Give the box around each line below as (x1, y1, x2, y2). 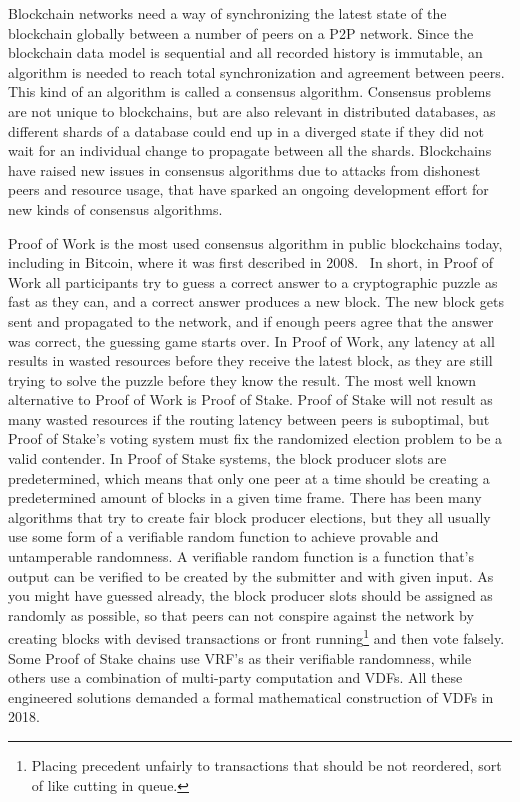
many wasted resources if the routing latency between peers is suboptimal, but (8, 408, 490, 429)
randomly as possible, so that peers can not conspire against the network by (8, 604, 474, 625)
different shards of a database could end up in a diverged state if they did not (8, 120, 485, 141)
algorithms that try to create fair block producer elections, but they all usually (8, 506, 491, 527)
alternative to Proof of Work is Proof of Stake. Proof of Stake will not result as (8, 389, 493, 410)
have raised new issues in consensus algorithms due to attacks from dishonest (8, 159, 481, 180)
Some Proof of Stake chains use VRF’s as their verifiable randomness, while (8, 647, 472, 668)
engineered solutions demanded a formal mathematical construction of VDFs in (8, 686, 494, 707)
